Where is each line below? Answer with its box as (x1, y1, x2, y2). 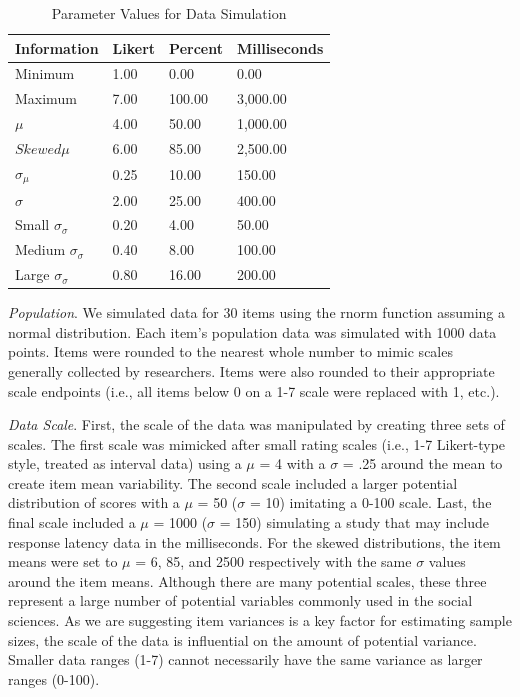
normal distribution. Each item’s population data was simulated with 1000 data (8, 321, 497, 342)
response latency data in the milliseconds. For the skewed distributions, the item (8, 531, 501, 552)
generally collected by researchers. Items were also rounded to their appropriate (8, 360, 495, 381)
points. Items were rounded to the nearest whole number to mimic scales (8, 341, 453, 362)
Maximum (15, 88, 77, 109)
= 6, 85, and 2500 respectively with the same (135, 551, 412, 572)
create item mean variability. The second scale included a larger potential (8, 472, 458, 493)
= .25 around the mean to (342, 453, 503, 474)
